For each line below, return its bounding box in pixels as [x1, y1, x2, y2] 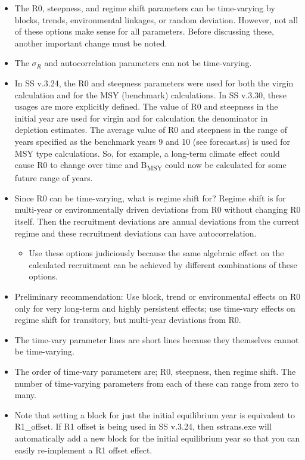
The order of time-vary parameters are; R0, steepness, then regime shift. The [14, 365, 296, 377]
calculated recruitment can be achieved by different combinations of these [29, 258, 297, 271]
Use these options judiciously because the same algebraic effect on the [29, 247, 284, 259]
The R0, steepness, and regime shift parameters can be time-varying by [14, 2, 275, 14]
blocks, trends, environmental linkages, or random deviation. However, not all [14, 13, 298, 26]
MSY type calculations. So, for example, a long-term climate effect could [14, 147, 280, 159]
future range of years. [14, 172, 93, 184]
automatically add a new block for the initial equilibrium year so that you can [14, 431, 300, 444]
